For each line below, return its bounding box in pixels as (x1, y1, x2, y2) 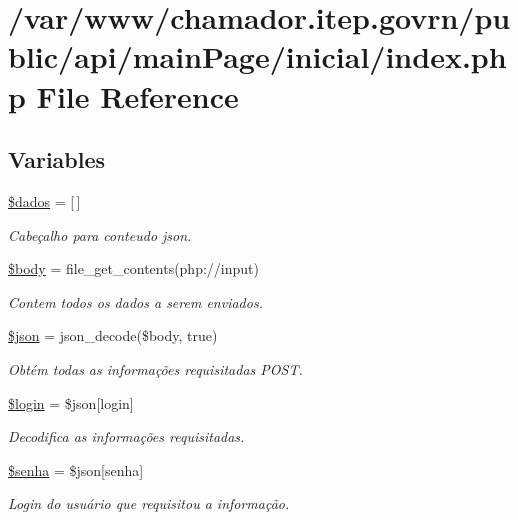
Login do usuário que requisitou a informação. (8, 493, 290, 514)
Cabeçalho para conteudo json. (8, 224, 192, 245)
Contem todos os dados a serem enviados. (8, 291, 263, 312)
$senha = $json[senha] (8, 459, 144, 480)
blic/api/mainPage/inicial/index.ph (8, 36, 507, 77)
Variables (8, 144, 106, 175)
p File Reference (8, 75, 239, 116)
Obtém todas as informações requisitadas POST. (8, 358, 303, 379)
